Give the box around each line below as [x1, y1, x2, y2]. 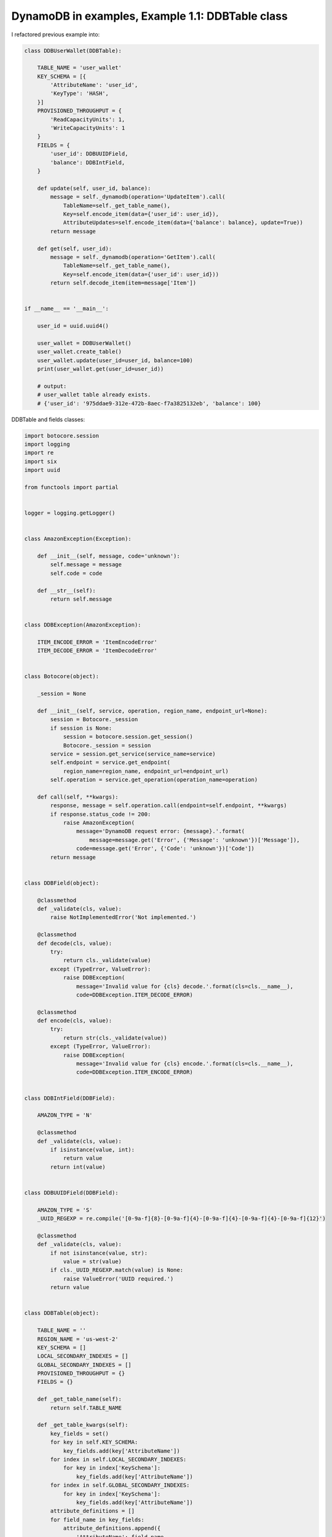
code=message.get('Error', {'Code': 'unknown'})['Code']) [76, 845, 255, 852]
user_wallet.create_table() [37, 348, 122, 355]
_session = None [37, 690, 86, 697]
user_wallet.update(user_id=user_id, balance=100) [37, 357, 193, 364]
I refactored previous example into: [11, 31, 100, 38]
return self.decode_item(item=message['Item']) [50, 280, 197, 286]
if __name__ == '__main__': [24, 305, 109, 312]
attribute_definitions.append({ [63, 1525, 161, 1532]
